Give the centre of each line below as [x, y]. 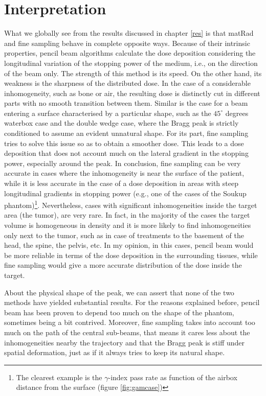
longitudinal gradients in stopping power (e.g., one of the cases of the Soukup [125, 193]
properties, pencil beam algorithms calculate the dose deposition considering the [130, 53]
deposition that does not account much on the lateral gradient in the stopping [126, 153]
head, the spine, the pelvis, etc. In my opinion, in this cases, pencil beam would [129, 245]
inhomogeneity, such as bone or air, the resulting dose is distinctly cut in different [132, 93]
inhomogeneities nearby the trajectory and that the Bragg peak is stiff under [125, 342]
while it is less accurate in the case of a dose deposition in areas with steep [121, 183]
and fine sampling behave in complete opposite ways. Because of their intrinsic [127, 43]
